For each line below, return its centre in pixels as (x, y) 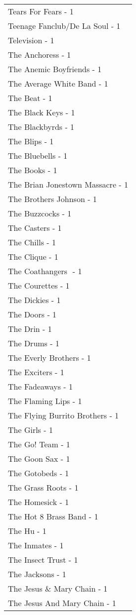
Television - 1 (31, 40)
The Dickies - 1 (34, 300)
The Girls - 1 (30, 430)
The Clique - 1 (33, 256)
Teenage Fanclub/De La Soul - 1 (64, 26)
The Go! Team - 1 (39, 444)
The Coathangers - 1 (45, 271)
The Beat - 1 (30, 98)
